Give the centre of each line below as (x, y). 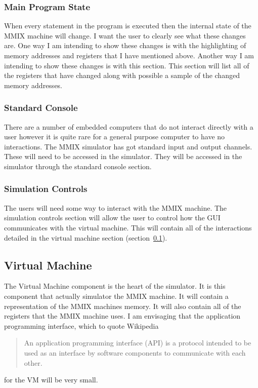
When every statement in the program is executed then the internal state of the (128, 26)
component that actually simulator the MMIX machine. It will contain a (116, 296)
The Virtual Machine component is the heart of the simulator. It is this (115, 286)
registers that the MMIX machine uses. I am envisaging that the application (122, 316)
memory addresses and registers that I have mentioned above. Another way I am (129, 55)
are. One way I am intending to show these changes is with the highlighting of (125, 45)
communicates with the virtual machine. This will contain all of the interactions (128, 227)
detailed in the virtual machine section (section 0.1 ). (86, 237)
